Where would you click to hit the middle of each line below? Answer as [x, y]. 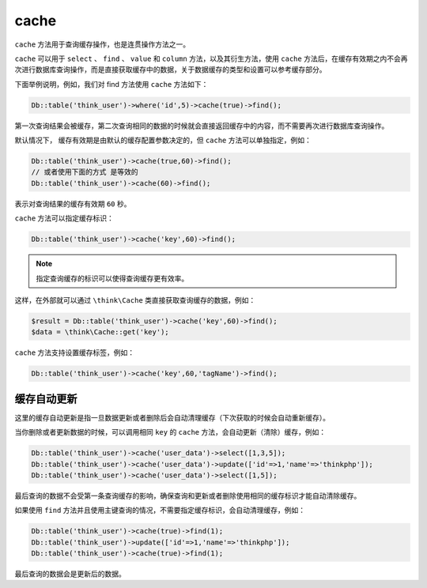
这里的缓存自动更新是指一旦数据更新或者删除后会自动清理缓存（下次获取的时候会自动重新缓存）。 [172, 417]
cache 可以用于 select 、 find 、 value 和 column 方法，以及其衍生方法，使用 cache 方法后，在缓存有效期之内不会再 [211, 58]
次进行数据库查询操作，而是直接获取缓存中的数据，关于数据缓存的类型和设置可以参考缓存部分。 [170, 70]
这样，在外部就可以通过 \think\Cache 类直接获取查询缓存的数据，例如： [135, 300]
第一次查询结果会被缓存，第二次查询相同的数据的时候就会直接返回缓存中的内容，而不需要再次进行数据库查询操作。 [202, 126]
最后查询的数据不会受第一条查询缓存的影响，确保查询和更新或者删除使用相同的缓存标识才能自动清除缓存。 [188, 496]
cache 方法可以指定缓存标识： [64, 218]
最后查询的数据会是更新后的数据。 [70, 574]
